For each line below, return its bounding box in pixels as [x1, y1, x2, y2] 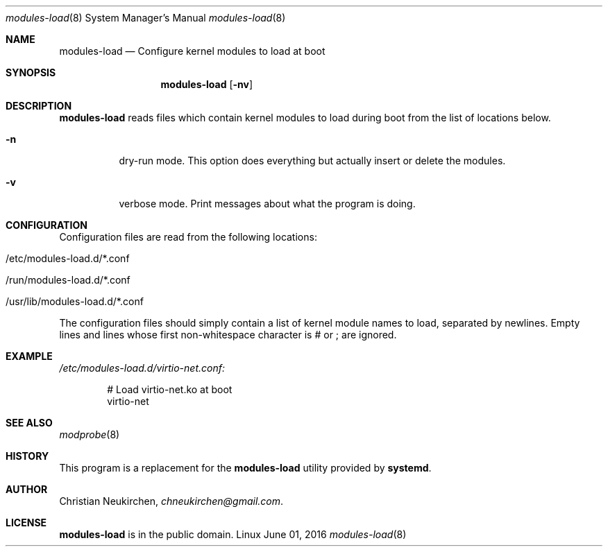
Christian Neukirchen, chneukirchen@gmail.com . [59, 495, 284, 507]
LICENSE [6, 517, 47, 528]
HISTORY [6, 450, 49, 462]
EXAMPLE [6, 350, 53, 362]
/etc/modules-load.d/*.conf [6, 252, 130, 264]
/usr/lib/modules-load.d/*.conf [6, 295, 144, 307]
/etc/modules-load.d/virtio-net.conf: [59, 362, 225, 374]
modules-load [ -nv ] [160, 78, 253, 90]
